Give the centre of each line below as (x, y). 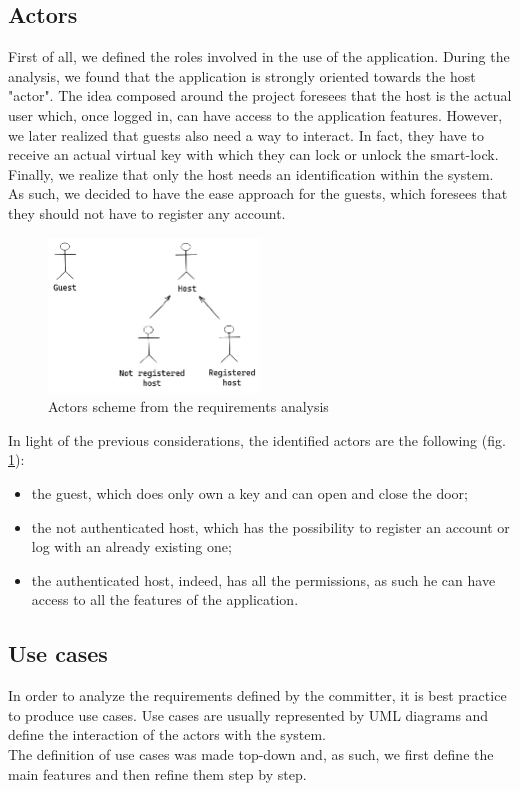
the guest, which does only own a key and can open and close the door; (249, 493)
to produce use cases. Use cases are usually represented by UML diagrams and (248, 714)
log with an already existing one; (131, 546)
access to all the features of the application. (165, 599)
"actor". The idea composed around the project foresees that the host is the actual (260, 95)
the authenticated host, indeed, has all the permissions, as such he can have (263, 579)
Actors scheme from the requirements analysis (188, 406)
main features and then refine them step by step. (157, 773)
